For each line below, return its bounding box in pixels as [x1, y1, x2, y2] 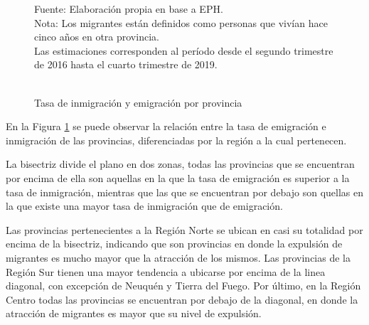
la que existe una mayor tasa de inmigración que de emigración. [6, 198, 283, 213]
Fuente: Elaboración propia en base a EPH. [34, 1, 223, 16]
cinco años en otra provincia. [34, 29, 159, 44]
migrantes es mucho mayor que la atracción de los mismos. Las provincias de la [6, 250, 351, 265]
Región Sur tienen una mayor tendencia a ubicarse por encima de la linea [6, 264, 326, 279]
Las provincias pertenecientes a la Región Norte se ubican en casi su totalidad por [6, 222, 363, 237]
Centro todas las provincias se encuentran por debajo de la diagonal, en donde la [6, 292, 358, 307]
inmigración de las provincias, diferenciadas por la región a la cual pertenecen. [6, 132, 347, 147]
